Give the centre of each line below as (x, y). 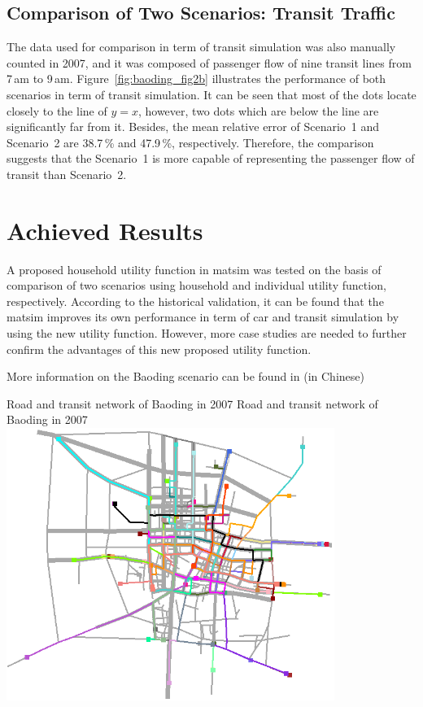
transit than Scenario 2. (67, 174)
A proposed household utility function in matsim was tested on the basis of (194, 269)
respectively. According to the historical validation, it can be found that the (195, 301)
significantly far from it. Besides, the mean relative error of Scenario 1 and (193, 127)
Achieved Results (105, 230)
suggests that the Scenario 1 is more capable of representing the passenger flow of (211, 158)
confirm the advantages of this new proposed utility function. (159, 349)
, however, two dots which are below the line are (258, 110)
